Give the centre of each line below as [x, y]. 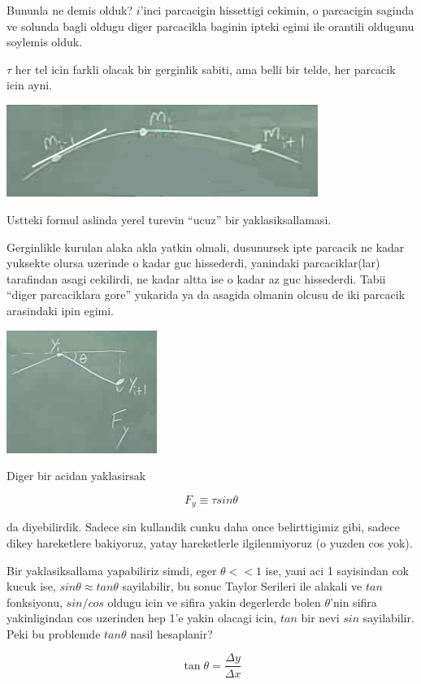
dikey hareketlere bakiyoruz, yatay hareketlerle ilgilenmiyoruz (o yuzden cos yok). [210, 542]
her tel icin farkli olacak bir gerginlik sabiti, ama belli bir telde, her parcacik [205, 69]
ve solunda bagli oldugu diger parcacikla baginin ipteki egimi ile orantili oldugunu [210, 26]
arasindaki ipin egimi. [60, 310]
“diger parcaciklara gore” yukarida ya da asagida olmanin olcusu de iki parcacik [206, 294]
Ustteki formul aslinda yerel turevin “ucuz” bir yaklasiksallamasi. [169, 219]
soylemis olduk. [45, 42]
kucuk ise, [31, 586]
